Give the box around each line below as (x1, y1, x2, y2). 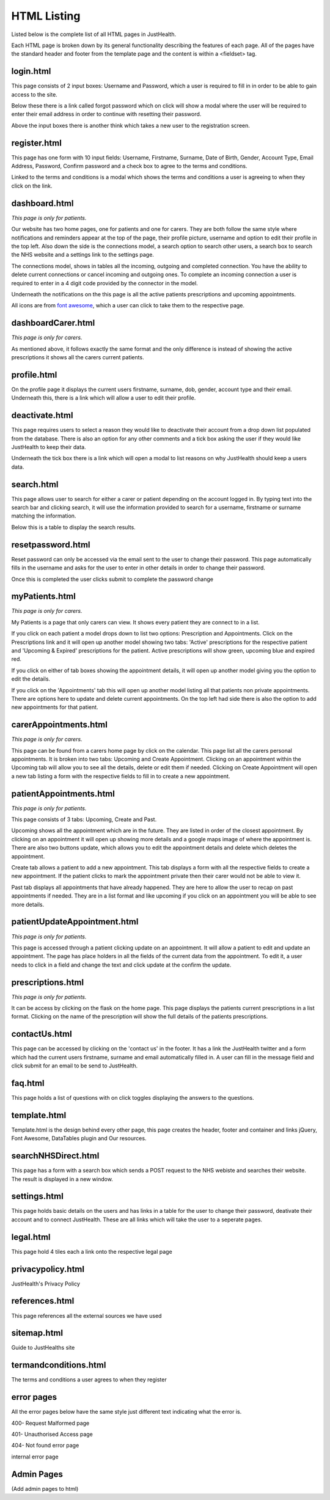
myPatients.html (11, 591, 76, 602)
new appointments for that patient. (11, 703, 98, 711)
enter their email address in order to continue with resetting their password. (11, 111, 202, 118)
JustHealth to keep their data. (11, 443, 86, 450)
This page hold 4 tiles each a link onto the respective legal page (11, 1248, 172, 1255)
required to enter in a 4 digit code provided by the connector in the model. (11, 279, 198, 287)
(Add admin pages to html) (11, 1485, 79, 1492)
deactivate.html (11, 410, 73, 421)
